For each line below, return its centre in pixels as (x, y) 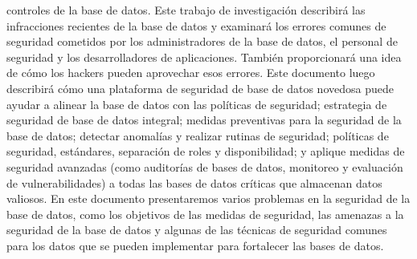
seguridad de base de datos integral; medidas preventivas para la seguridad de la (204, 120)
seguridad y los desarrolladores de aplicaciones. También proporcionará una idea (204, 57)
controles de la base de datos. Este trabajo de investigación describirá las (186, 10)
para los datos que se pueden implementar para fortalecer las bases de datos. (195, 245)
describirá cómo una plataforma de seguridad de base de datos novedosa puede (200, 88)
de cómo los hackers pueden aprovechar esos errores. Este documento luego (191, 73)
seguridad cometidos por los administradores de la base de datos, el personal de (202, 41)
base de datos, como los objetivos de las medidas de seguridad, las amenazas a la (205, 214)
